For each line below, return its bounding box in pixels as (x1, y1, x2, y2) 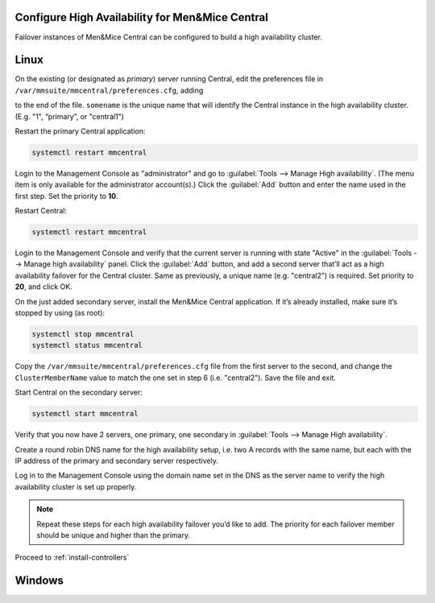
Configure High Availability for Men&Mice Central (14, 10, 269, 24)
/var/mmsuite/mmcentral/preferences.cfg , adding (14, 85, 204, 95)
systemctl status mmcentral (31, 341, 143, 350)
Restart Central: (14, 206, 68, 216)
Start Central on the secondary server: (14, 387, 143, 398)
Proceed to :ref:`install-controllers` (14, 552, 130, 563)
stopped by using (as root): (14, 308, 105, 318)
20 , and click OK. (14, 282, 72, 291)
